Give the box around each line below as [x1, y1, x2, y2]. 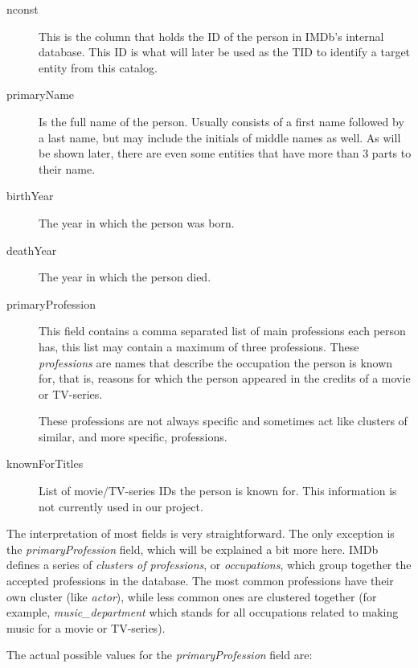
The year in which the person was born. [39, 214, 235, 231]
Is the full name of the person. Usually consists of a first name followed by [39, 113, 404, 129]
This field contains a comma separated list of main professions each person [39, 322, 406, 339]
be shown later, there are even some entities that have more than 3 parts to [39, 145, 412, 162]
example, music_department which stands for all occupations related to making [6, 604, 399, 621]
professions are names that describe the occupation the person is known [39, 354, 393, 371]
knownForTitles [6, 455, 84, 472]
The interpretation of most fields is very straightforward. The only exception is [6, 525, 395, 542]
